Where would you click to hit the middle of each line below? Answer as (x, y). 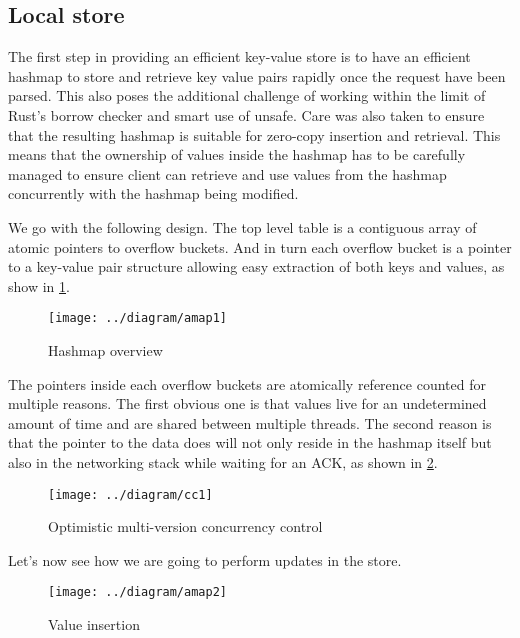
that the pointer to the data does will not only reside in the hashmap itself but (250, 442)
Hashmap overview (105, 349)
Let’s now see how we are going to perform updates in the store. (205, 559)
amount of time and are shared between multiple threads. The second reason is (250, 422)
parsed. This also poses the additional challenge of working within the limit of (247, 95)
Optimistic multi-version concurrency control (185, 526)
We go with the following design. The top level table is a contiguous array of (242, 226)
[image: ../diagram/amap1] (137, 318)
